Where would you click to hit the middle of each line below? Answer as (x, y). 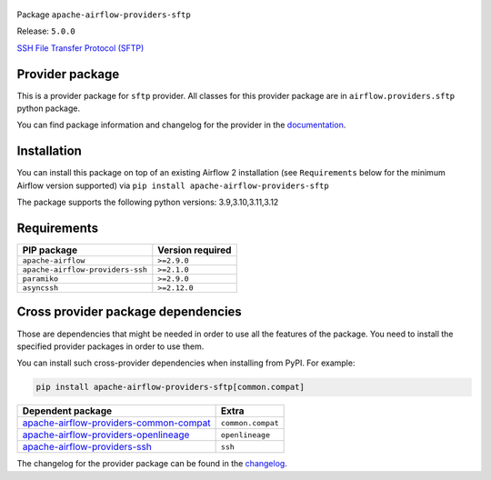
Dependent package (67, 411)
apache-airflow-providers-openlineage (106, 435)
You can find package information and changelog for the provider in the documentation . (181, 125)
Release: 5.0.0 (46, 31)
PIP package (50, 250)
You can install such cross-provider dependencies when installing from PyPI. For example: (186, 363)
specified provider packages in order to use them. (110, 346)
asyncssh (40, 288)
